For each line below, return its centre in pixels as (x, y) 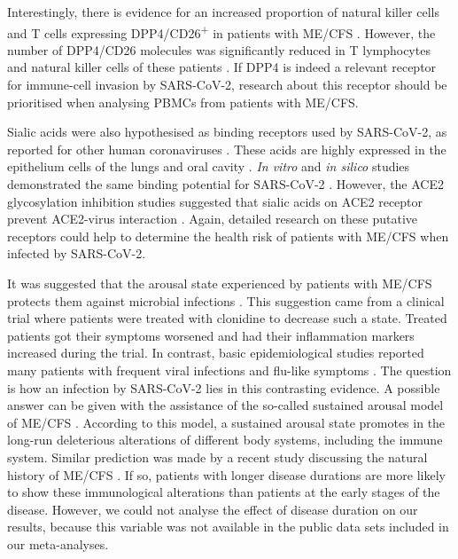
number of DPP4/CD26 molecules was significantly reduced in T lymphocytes (219, 49)
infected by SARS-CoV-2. (77, 253)
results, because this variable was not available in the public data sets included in (228, 527)
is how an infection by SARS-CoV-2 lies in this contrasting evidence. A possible (224, 387)
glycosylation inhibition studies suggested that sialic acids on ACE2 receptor (215, 201)
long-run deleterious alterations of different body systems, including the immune (225, 440)
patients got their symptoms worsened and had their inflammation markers (211, 335)
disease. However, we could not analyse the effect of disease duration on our (213, 509)
